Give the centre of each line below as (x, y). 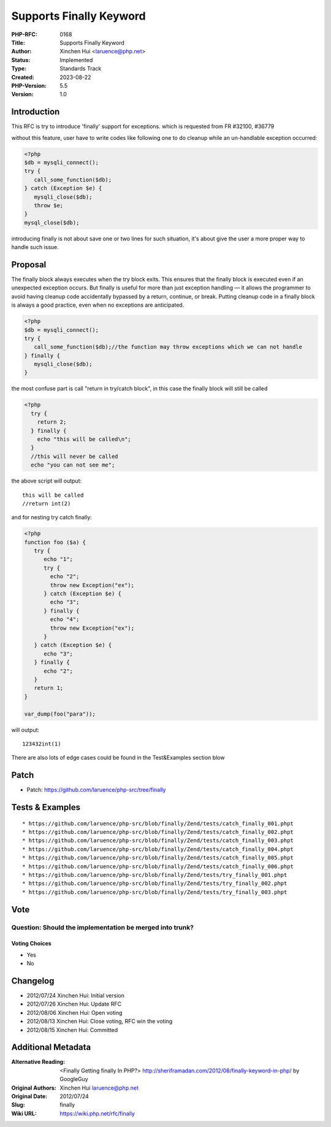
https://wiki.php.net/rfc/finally (97, 1114)
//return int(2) (47, 503)
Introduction (36, 112)
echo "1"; (59, 559)
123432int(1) (42, 744)
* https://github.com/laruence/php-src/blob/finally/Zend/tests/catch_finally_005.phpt (158, 858)
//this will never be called (75, 456)
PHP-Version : (29, 85)
